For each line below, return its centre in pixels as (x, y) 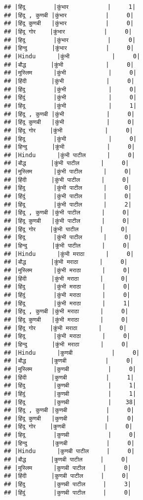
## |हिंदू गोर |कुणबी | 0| (68, 427)
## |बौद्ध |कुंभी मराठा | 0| (66, 262)
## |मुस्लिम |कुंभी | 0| (70, 73)
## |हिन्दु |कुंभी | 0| (70, 147)
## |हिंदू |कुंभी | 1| (71, 105)
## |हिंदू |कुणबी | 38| (70, 402)
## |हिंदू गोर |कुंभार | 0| (68, 31)
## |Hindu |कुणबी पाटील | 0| (70, 451)
